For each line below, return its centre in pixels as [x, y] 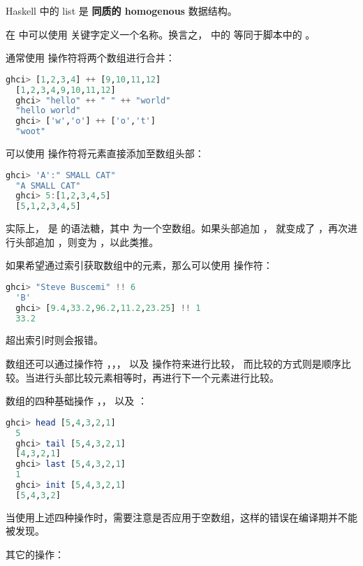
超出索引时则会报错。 [54, 340]
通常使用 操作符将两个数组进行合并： [90, 58]
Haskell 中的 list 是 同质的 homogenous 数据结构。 [121, 10]
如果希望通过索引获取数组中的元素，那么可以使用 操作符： [139, 265]
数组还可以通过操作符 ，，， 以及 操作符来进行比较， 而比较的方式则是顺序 [173, 363]
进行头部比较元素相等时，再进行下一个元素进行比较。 [157, 377]
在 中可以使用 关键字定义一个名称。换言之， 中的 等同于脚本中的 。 [161, 34]
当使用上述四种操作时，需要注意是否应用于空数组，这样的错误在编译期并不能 [181, 517]
